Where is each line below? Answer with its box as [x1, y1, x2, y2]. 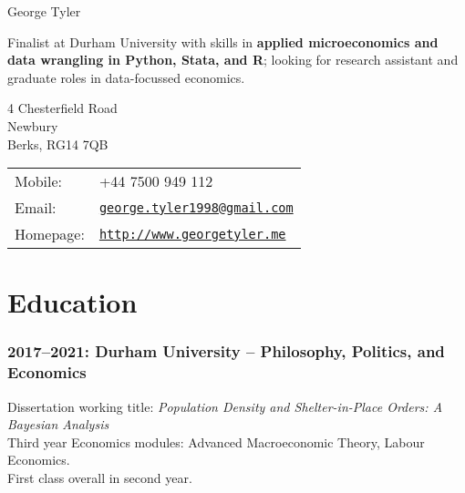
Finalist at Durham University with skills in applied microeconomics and [7, 32, 439, 51]
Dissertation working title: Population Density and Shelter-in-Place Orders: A [7, 396, 443, 416]
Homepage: [15, 223, 85, 245]
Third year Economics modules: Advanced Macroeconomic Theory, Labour [7, 432, 425, 451]
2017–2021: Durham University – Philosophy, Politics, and [7, 340, 445, 363]
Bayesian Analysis [7, 415, 109, 434]
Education [7, 283, 138, 321]
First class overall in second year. [7, 468, 192, 488]
